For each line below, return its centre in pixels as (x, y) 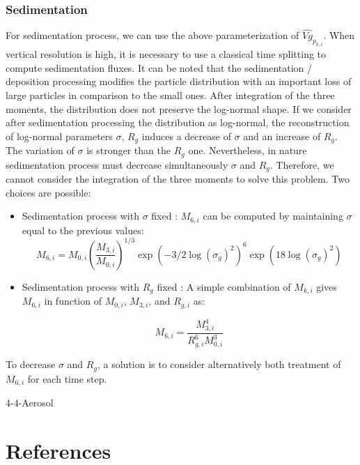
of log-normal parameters (59, 136)
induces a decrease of (186, 136)
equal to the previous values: (83, 230)
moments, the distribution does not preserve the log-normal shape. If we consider (179, 108)
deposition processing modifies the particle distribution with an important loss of (179, 81)
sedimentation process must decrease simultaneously (117, 164)
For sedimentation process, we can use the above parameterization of (152, 35)
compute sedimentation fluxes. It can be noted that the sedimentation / (159, 67)
